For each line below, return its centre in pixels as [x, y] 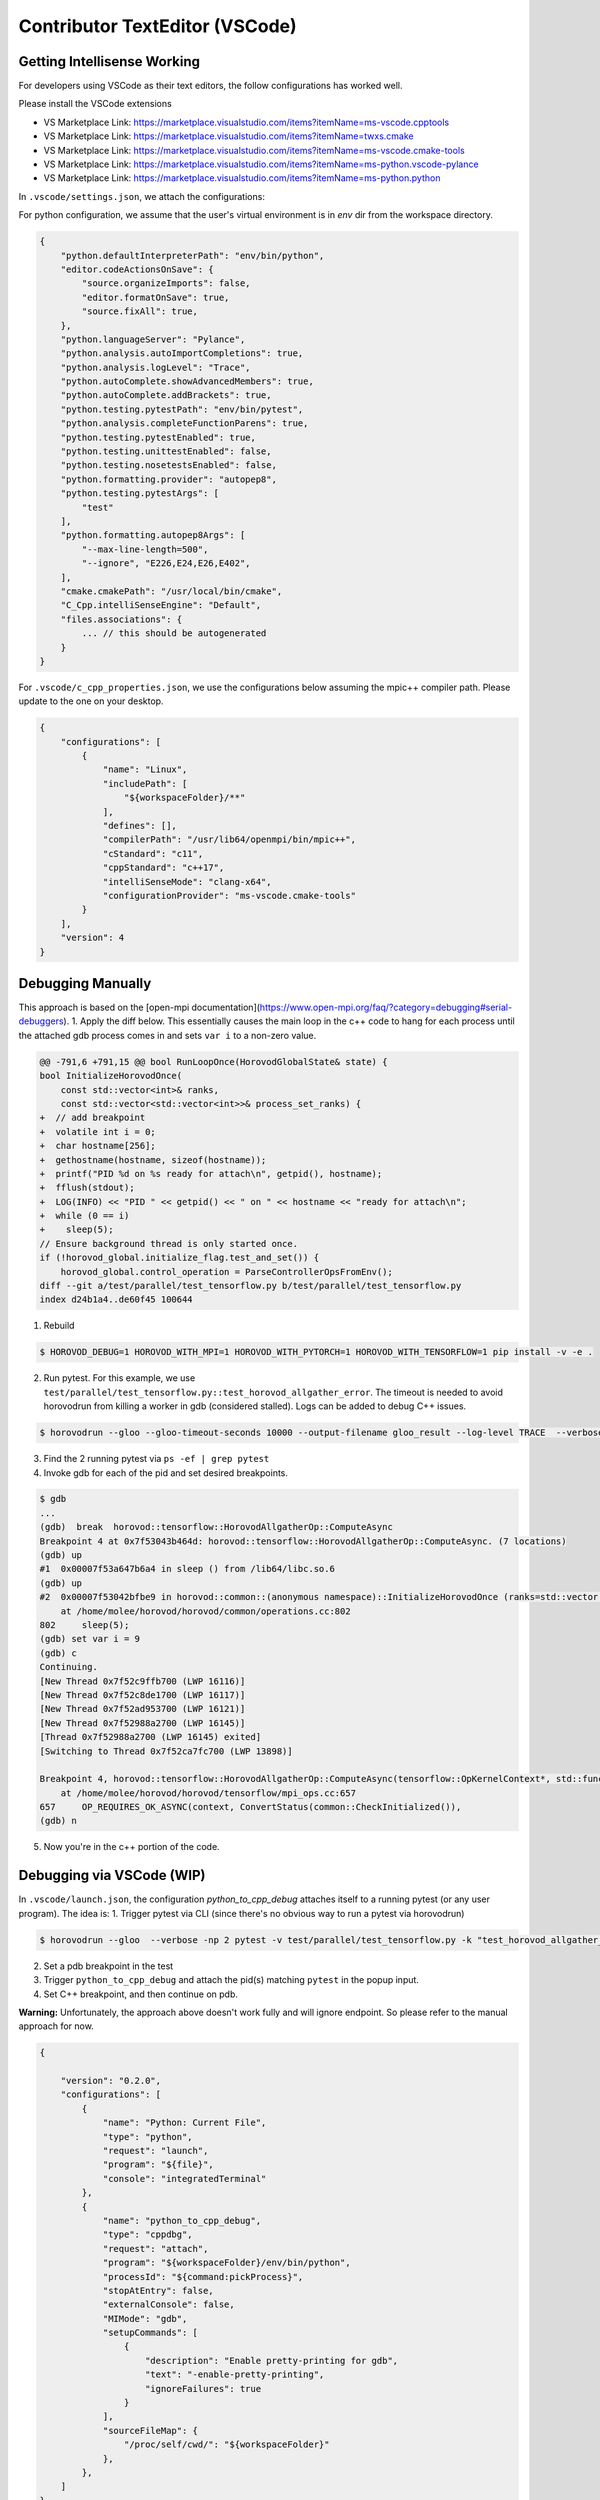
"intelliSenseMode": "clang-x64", [187, 881]
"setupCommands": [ [150, 2333]
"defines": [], [139, 825]
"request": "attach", [155, 2248]
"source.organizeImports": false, [166, 283]
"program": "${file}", [158, 2164]
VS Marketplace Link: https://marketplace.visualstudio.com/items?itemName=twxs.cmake [228, 136]
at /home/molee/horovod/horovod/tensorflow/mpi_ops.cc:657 [208, 1793]
